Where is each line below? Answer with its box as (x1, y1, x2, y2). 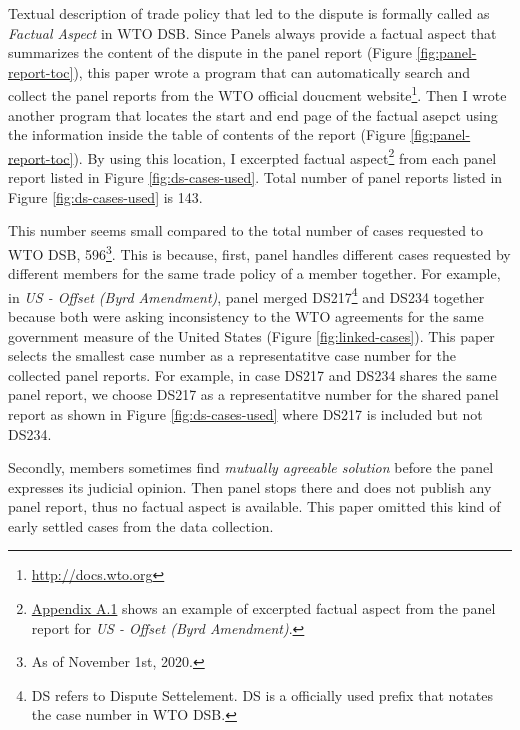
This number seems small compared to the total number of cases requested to (8, 220, 484, 241)
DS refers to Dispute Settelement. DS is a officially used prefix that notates (31, 684, 493, 705)
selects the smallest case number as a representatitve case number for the (8, 345, 456, 366)
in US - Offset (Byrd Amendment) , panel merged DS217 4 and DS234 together (8, 283, 485, 307)
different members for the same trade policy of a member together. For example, (8, 263, 501, 284)
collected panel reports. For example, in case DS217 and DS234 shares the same (8, 364, 497, 385)
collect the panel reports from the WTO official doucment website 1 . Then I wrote (8, 82, 507, 106)
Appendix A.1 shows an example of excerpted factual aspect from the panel (31, 598, 496, 619)
